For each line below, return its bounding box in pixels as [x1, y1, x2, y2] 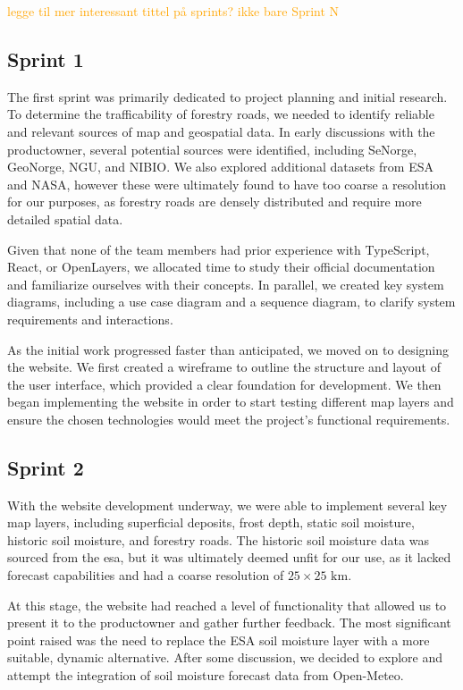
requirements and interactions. [7, 309, 173, 328]
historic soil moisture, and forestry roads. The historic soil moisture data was [7, 530, 429, 549]
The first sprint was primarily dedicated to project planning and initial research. [7, 87, 448, 105]
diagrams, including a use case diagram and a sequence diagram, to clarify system [7, 292, 456, 311]
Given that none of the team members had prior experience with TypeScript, [7, 240, 430, 258]
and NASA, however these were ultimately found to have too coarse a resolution [7, 174, 447, 193]
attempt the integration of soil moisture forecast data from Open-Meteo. [7, 666, 404, 685]
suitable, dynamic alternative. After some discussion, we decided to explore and [7, 648, 442, 667]
